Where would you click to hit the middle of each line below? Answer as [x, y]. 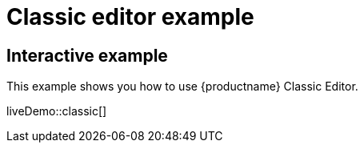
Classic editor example [130, 17]
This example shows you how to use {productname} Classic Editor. [182, 87]
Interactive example [87, 55]
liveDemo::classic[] [57, 111]
